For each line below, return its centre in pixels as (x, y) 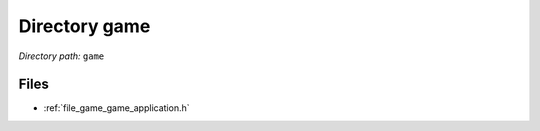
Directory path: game (61, 56)
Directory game (84, 26)
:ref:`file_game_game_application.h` (116, 108)
